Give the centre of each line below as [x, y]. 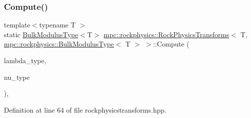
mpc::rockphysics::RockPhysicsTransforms [166, 34]
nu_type [17, 77]
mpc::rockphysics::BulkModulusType [59, 44]
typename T [57, 25]
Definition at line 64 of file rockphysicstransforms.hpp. [85, 109]
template [17, 25]
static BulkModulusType [41, 34]
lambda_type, [25, 60]
